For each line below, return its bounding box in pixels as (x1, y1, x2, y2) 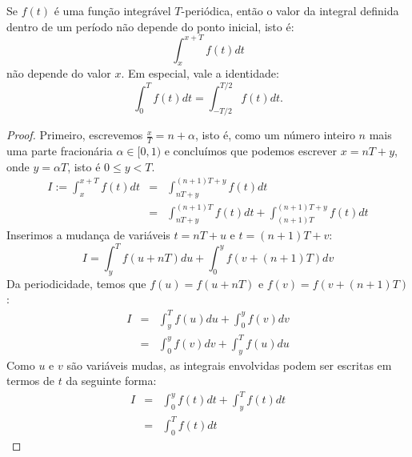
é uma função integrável (54, 2, 171, 18)
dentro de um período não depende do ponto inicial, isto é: (6, 18, 294, 34)
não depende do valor (6, 65, 111, 82)
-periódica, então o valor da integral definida (181, 2, 399, 18)
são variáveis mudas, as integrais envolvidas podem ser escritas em (66, 356, 392, 373)
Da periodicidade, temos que (6, 275, 146, 291)
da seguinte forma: (66, 372, 157, 389)
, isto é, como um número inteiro (194, 126, 355, 143)
